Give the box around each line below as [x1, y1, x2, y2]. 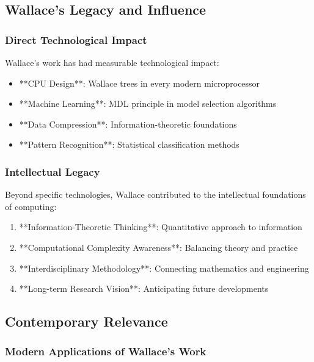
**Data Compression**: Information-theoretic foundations [19, 117, 237, 130]
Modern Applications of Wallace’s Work [5, 344, 206, 359]
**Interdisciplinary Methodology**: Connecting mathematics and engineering [19, 261, 309, 274]
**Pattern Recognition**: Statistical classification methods [19, 138, 239, 151]
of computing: [5, 200, 57, 212]
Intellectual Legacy [5, 164, 100, 179]
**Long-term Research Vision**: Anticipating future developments [19, 282, 269, 295]
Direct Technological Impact [5, 32, 147, 47]
